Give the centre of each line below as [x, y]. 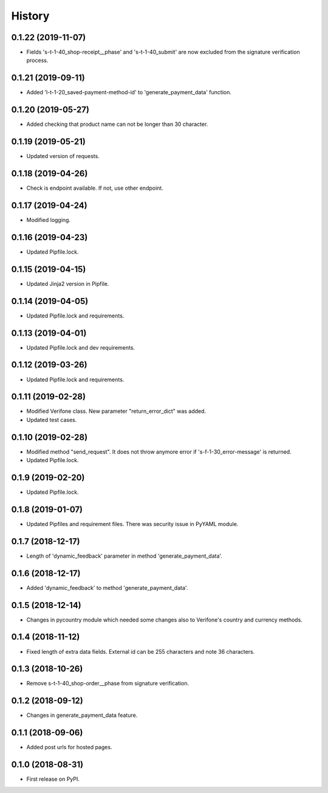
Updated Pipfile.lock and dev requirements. [81, 347]
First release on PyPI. [53, 779]
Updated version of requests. [63, 156]
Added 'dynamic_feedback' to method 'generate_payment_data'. [107, 587]
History [30, 16]
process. [37, 60]
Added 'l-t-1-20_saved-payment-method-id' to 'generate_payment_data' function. [129, 92]
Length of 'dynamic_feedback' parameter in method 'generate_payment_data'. [125, 556]
